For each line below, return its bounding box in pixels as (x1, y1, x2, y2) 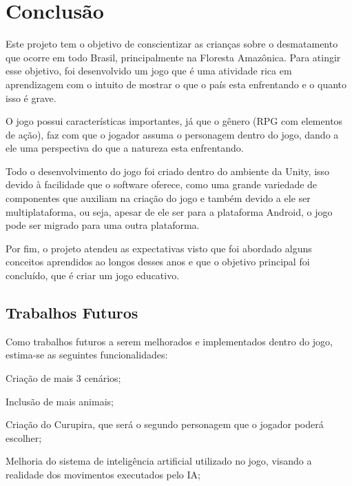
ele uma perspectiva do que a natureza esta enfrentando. (6, 141, 244, 155)
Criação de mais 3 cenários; (6, 371, 121, 385)
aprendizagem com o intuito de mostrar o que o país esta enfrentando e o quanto (6, 77, 347, 91)
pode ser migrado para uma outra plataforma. (6, 218, 200, 232)
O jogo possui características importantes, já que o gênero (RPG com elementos (6, 114, 343, 128)
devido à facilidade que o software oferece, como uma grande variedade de (6, 177, 318, 192)
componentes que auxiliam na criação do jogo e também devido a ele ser (6, 191, 311, 205)
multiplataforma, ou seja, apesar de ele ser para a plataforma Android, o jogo (6, 204, 333, 219)
